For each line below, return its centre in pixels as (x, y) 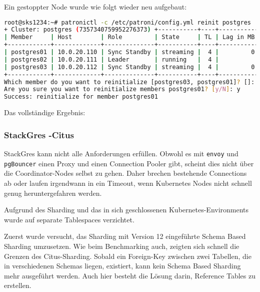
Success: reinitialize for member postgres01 (81, 97)
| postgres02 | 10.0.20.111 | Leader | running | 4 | (111, 59)
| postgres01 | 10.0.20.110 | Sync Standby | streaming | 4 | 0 (129, 52)
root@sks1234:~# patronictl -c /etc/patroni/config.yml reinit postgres (127, 22)
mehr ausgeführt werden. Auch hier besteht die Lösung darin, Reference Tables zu (130, 275)
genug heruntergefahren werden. (53, 193)
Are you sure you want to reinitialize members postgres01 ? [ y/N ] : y (122, 89)
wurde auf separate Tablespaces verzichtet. (69, 219)
